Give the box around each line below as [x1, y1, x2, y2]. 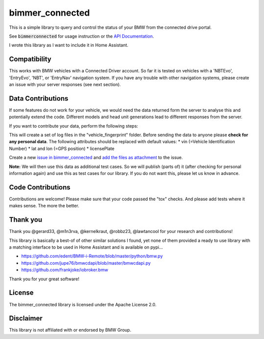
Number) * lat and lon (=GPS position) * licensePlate [9, 146, 115, 151]
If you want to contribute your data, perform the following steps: [9, 123, 138, 129]
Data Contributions [9, 94, 68, 103]
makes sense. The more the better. [9, 203, 79, 209]
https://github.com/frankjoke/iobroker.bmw [21, 267, 109, 273]
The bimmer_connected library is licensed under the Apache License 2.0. [9, 301, 156, 307]
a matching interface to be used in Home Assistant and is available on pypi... [9, 244, 163, 250]
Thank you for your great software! [9, 276, 80, 282]
